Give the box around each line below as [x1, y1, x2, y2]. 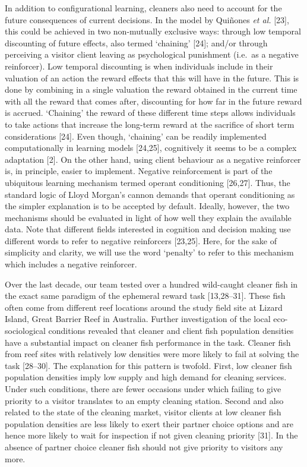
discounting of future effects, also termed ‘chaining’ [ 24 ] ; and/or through [5, 36, 268, 49]
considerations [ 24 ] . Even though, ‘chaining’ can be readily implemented [5, 130, 267, 142]
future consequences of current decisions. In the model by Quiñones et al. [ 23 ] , [5, 13, 289, 26]
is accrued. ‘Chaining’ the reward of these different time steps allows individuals [5, 106, 296, 119]
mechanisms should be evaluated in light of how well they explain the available [5, 211, 292, 223]
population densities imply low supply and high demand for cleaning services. [5, 371, 287, 383]
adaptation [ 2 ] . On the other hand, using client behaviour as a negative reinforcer [5, 153, 301, 165]
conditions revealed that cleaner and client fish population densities [48, 324, 294, 337]
